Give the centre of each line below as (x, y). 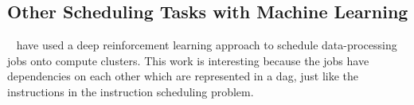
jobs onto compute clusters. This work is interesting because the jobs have (188, 60)
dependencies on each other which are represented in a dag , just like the (183, 76)
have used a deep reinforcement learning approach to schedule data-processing (207, 45)
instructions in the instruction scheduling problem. (131, 91)
